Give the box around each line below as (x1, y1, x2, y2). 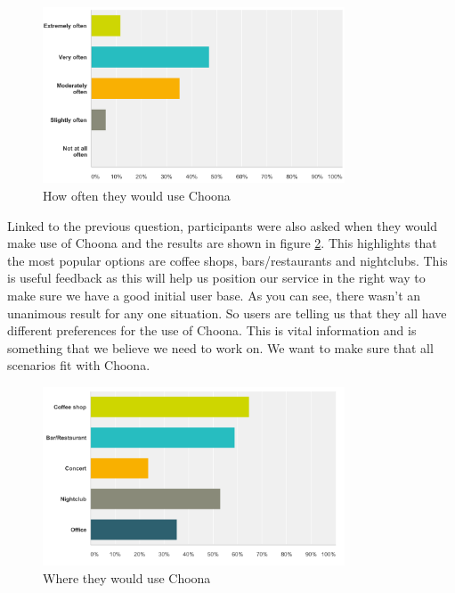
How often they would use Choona (43, 186, 231, 204)
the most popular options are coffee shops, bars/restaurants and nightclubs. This (7, 251, 448, 269)
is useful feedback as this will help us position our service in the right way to (7, 268, 426, 287)
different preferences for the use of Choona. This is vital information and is (7, 321, 417, 340)
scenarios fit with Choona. (7, 356, 150, 375)
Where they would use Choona (43, 568, 211, 587)
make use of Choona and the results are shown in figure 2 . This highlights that (7, 234, 437, 252)
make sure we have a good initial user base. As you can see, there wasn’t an (7, 285, 421, 304)
